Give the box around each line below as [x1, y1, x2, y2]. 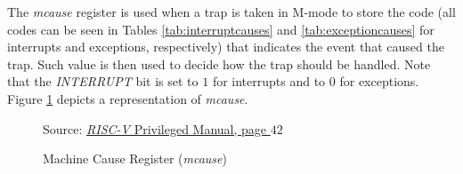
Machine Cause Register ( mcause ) [43, 149, 227, 168]
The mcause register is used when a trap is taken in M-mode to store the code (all [7, 3, 456, 20]
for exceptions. [339, 72, 419, 91]
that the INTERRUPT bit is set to [7, 72, 199, 91]
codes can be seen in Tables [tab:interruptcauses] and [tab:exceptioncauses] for [7, 20, 435, 38]
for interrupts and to [212, 72, 326, 91]
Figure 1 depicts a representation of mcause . [7, 89, 248, 107]
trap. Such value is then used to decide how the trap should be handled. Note [7, 54, 431, 73]
